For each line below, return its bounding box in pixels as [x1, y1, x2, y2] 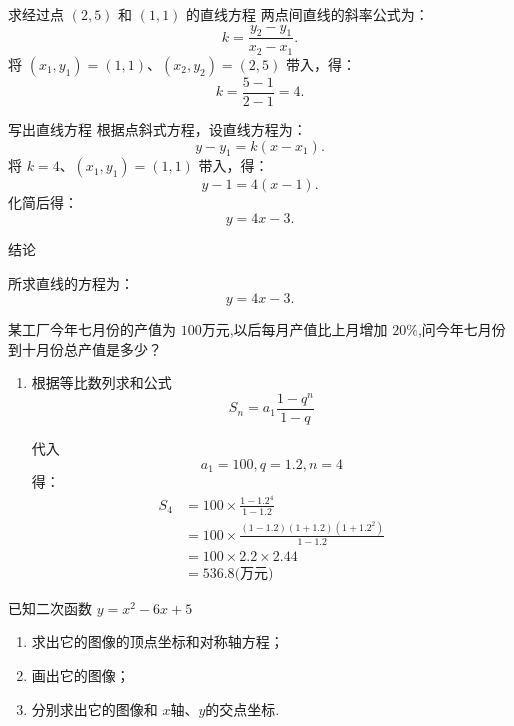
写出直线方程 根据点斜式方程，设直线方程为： [8, 118, 307, 139]
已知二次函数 [8, 597, 92, 618]
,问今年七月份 [417, 319, 506, 340]
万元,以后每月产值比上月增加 [201, 319, 388, 340]
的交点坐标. [205, 698, 280, 719]
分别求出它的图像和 [31, 698, 158, 719]
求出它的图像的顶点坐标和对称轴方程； [31, 631, 284, 652]
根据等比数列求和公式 [31, 372, 172, 393]
